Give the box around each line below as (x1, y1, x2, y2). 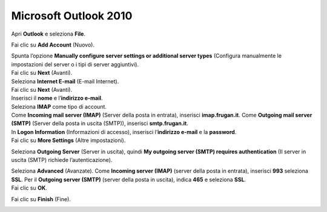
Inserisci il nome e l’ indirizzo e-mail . (11, 94, 103, 102)
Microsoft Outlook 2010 (11, 9, 133, 22)
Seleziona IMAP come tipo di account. (11, 103, 107, 110)
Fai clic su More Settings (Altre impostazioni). (11, 137, 126, 144)
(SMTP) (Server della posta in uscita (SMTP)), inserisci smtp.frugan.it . (11, 120, 189, 127)
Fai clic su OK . (11, 184, 48, 191)
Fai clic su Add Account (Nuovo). (11, 41, 95, 48)
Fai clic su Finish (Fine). (11, 195, 71, 202)
